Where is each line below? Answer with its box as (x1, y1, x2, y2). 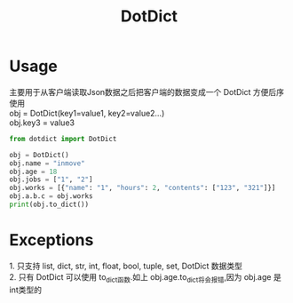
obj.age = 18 (9, 167, 58, 176)
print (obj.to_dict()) (9, 200, 90, 210)
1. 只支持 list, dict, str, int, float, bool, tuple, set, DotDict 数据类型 (9, 260, 242, 271)
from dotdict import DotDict (9, 134, 117, 143)
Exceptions (9, 230, 94, 251)
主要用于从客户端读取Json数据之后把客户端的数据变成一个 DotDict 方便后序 (9, 86, 285, 97)
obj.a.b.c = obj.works (9, 192, 93, 201)
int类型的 (9, 284, 43, 295)
